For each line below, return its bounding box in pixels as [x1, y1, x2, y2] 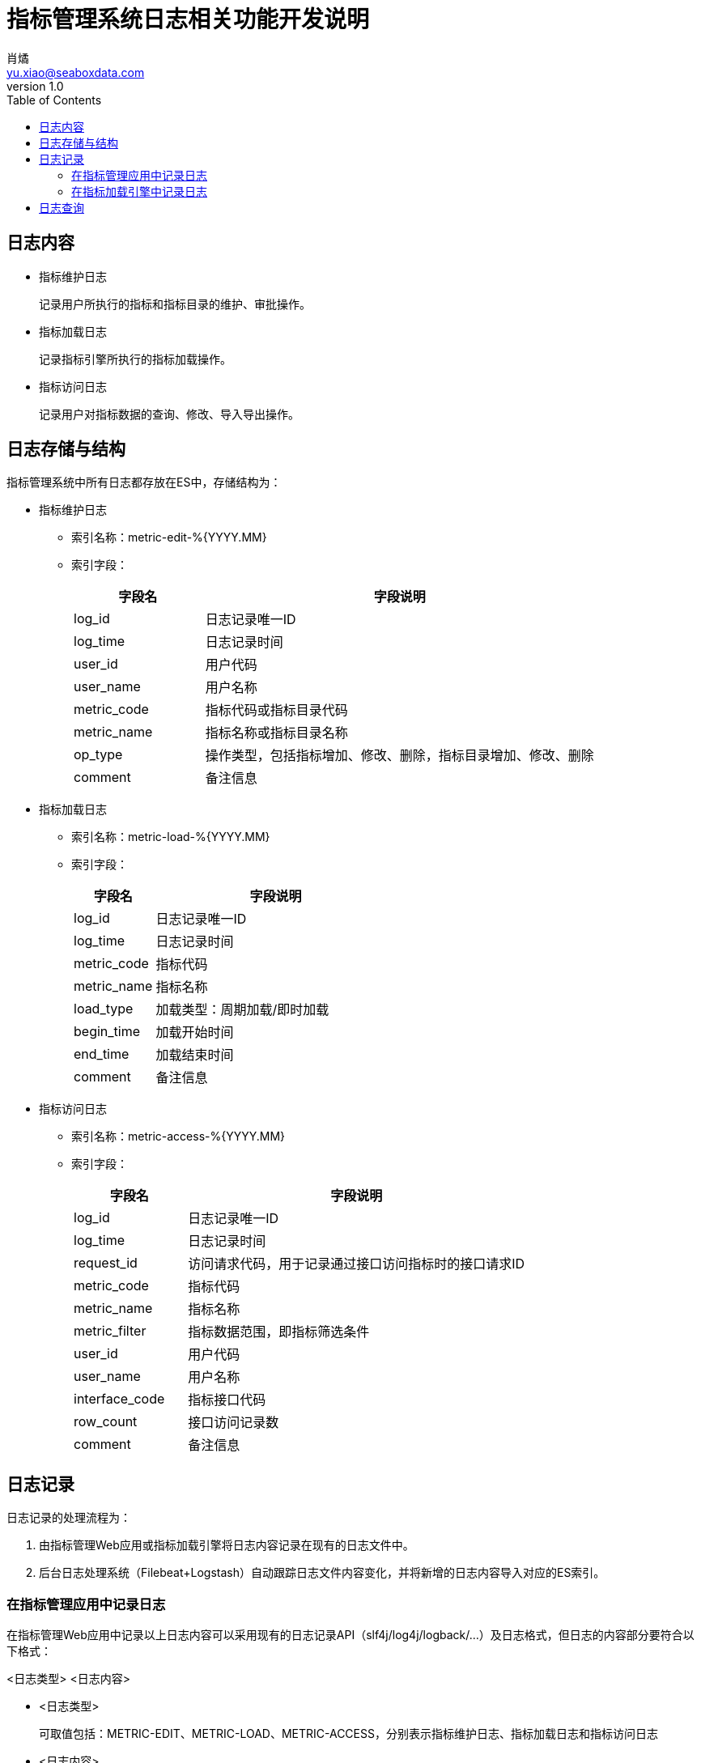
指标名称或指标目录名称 [205, 724, 348, 741]
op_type [74, 746, 123, 763]
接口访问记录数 [188, 1414, 279, 1431]
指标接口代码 [188, 1391, 266, 1408]
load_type [74, 1000, 134, 1017]
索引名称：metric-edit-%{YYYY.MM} [71, 530, 267, 545]
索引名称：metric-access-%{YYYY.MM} [71, 1129, 286, 1144]
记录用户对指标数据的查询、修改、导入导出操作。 [39, 406, 300, 421]
